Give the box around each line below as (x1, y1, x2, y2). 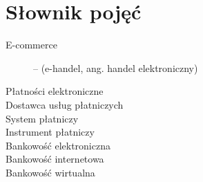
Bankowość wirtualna (6, 165, 95, 179)
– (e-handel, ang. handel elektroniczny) (33, 60, 198, 75)
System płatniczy (6, 111, 79, 125)
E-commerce (6, 37, 57, 52)
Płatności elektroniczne (6, 84, 104, 98)
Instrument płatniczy (6, 125, 95, 139)
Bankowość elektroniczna (6, 138, 110, 152)
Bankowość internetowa (6, 152, 104, 166)
